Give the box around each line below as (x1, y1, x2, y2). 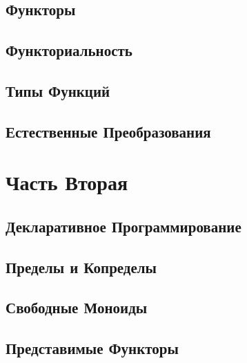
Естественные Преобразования (6, 120, 211, 142)
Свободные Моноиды (6, 297, 148, 318)
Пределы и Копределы (6, 256, 157, 277)
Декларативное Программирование (6, 215, 241, 236)
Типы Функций (6, 80, 110, 101)
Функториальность (6, 39, 132, 61)
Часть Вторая (6, 168, 128, 196)
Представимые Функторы (6, 337, 179, 359)
